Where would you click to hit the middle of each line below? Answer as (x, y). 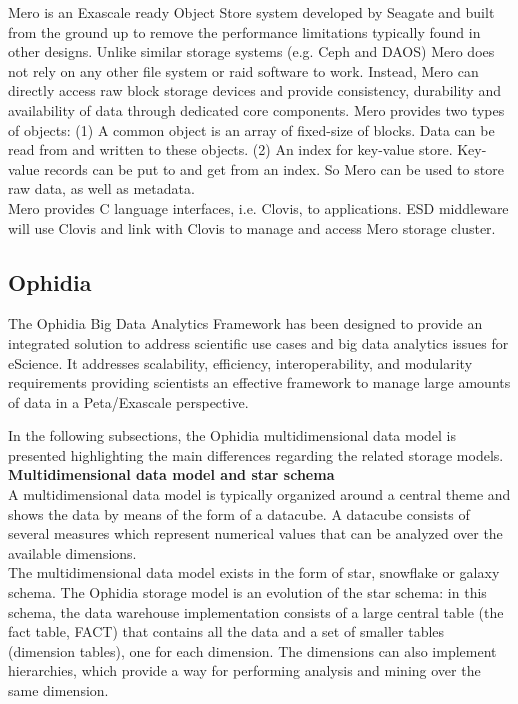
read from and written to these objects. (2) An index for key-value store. (230, 149)
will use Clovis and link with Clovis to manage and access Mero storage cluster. (252, 227)
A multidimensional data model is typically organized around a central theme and (259, 494)
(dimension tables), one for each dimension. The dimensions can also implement (252, 650)
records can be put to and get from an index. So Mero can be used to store (274, 168)
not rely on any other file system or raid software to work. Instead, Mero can (243, 70)
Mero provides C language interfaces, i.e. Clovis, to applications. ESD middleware (258, 207)
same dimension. (58, 690)
